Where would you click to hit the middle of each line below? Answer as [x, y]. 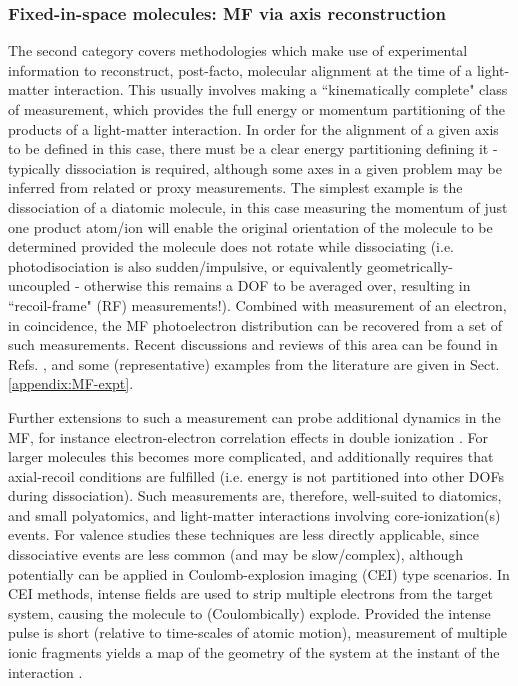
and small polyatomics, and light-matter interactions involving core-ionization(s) [254, 514]
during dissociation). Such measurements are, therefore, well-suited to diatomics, [255, 495]
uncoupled [39, 285]
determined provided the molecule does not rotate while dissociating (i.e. [231, 246]
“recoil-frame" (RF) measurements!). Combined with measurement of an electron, [257, 304]
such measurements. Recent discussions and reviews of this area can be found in [253, 344]
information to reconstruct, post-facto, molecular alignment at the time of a [240, 69]
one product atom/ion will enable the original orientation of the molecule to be [250, 226]
